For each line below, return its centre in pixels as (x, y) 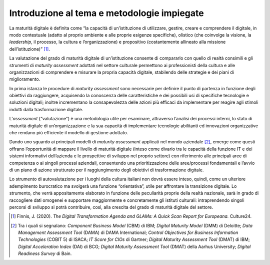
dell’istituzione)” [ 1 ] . (29, 49)
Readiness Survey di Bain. (45, 253)
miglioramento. (25, 79)
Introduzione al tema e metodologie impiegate (107, 13)
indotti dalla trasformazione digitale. (46, 109)
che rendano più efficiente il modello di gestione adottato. (69, 133)
